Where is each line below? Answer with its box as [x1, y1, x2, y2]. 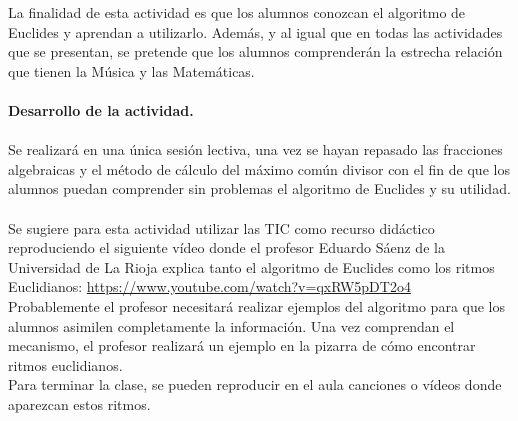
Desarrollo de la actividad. [8, 99, 194, 120]
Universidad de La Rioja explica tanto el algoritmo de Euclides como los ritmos [8, 256, 495, 277]
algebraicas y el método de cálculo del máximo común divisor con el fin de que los [8, 158, 510, 179]
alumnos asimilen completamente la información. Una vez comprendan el [8, 315, 455, 336]
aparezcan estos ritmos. [8, 393, 151, 414]
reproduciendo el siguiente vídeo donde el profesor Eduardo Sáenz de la [8, 237, 445, 258]
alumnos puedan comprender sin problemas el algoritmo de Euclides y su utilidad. [8, 178, 511, 199]
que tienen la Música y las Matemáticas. [8, 60, 255, 81]
